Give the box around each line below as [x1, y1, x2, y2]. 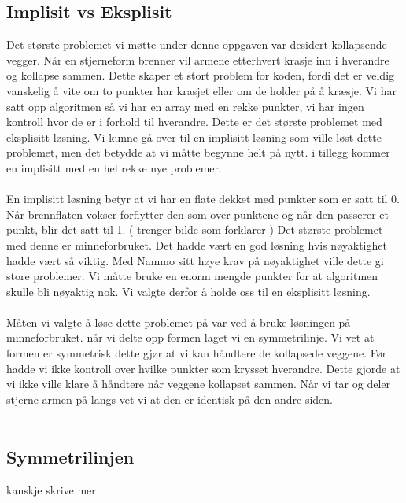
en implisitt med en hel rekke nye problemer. [6, 159, 222, 176]
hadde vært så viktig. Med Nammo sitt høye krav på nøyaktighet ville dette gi [6, 252, 384, 268]
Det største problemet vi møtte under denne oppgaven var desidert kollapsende [6, 36, 387, 53]
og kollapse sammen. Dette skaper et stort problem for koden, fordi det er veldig [6, 67, 395, 83]
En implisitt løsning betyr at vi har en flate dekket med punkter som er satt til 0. [6, 190, 400, 207]
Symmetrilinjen [6, 445, 135, 469]
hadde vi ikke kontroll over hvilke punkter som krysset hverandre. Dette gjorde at [6, 360, 400, 376]
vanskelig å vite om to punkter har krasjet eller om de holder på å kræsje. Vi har [6, 82, 397, 98]
